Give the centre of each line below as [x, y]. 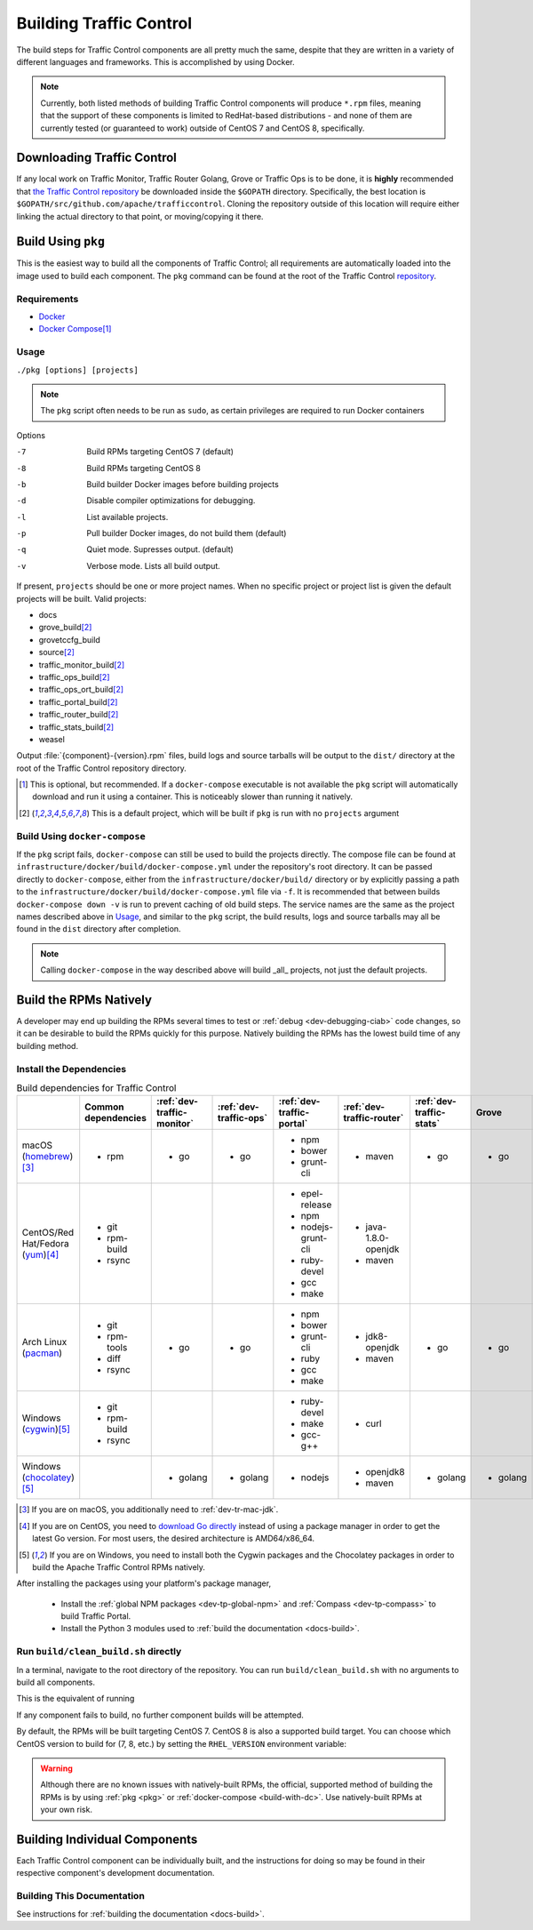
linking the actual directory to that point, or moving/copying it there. [140, 216]
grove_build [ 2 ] [65, 628]
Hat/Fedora [46, 1244]
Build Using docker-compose [81, 836]
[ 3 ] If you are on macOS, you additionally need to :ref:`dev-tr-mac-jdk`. [149, 1510]
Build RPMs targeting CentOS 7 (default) [160, 452]
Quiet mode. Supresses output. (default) [160, 549]
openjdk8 [385, 1472]
